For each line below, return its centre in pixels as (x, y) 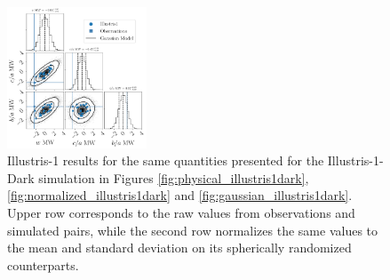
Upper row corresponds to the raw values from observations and (181, 212)
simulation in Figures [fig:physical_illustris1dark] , (174, 177)
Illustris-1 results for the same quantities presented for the (166, 160)
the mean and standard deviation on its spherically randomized (179, 248)
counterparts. (43, 264)
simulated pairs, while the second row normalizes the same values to (193, 230)
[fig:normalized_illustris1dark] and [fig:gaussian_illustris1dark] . (180, 195)
